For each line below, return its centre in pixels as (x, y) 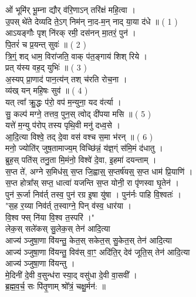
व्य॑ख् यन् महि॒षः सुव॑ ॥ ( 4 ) (47, 90)
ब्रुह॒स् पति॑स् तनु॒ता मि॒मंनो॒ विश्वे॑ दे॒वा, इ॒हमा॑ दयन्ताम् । (81, 159)
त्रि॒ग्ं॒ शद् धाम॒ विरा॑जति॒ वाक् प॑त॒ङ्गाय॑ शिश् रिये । (77, 56)
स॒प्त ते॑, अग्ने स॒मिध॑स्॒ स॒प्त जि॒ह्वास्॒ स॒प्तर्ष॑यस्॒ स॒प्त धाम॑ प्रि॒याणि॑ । (99, 171)
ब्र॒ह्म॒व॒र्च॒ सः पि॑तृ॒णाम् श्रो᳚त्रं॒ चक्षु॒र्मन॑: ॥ (55, 286)
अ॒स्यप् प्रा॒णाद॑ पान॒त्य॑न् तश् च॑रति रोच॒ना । (66, 79)
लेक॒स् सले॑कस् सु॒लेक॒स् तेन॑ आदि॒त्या (58, 228)
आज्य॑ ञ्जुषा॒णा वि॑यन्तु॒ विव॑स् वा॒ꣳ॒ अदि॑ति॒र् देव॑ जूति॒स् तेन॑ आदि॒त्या (98, 251)
